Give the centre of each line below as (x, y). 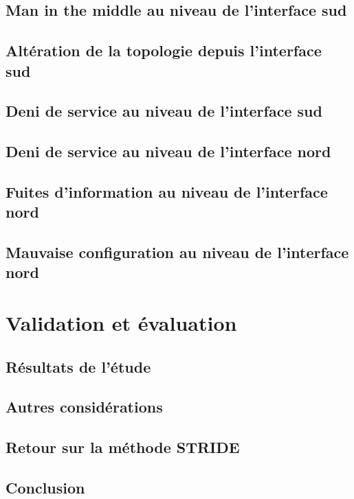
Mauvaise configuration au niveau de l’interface (177, 252)
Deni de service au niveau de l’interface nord (168, 151)
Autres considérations (84, 407)
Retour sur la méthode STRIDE (123, 447)
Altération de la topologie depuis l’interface (164, 50)
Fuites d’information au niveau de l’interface (167, 191)
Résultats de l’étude (78, 366)
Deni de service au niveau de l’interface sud (164, 111)
